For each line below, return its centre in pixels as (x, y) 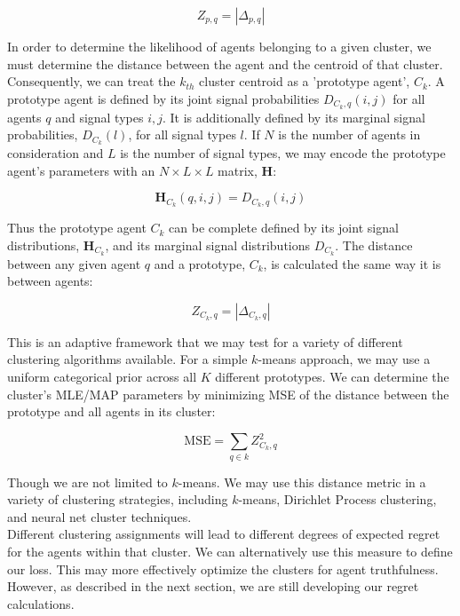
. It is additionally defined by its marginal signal (294, 117)
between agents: (50, 281)
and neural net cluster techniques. (99, 516)
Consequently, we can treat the (91, 81)
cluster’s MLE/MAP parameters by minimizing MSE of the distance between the (228, 394)
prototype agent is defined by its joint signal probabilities (163, 98)
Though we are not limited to (87, 482)
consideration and (56, 153)
